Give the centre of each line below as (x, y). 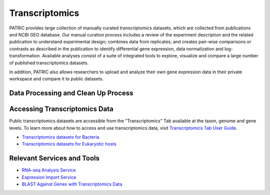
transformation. (25, 56)
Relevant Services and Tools (54, 158)
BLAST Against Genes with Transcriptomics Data (72, 184)
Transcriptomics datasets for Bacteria (60, 137)
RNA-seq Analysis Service (49, 170)
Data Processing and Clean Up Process (71, 93)
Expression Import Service (49, 177)
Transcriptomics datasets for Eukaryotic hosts (69, 144)
